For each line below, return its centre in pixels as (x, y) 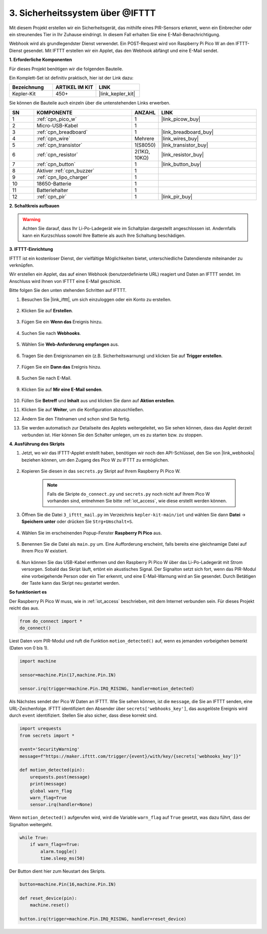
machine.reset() (49, 905)
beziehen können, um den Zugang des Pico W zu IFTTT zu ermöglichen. (95, 460)
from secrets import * (47, 735)
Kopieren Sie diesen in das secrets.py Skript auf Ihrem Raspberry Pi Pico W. (101, 471)
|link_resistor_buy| (183, 154)
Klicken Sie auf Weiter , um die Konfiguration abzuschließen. (83, 410)
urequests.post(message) (60, 777)
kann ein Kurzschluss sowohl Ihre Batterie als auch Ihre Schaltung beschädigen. (104, 235)
